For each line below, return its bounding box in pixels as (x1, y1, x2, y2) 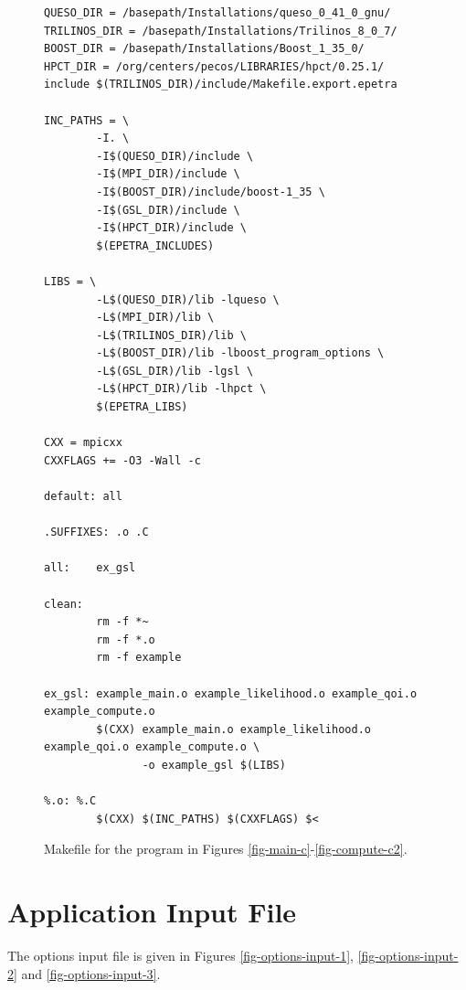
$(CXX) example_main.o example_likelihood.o (96, 722, 371, 736)
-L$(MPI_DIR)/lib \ (96, 311, 215, 325)
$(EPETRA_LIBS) (96, 400, 188, 414)
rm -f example (96, 651, 182, 665)
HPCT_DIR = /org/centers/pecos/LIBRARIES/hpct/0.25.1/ (44, 59, 385, 73)
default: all (44, 490, 122, 504)
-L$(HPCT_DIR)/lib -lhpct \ (96, 382, 267, 396)
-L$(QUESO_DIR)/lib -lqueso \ (96, 293, 280, 306)
